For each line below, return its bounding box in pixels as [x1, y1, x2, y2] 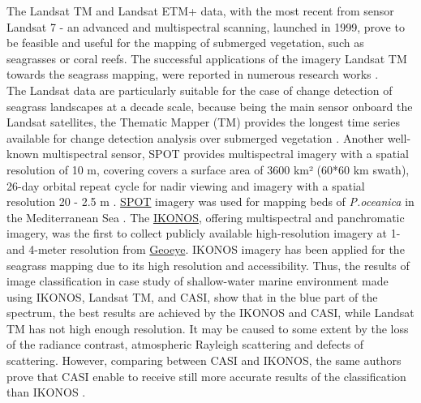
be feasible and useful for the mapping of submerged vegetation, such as [6, 34, 364, 51]
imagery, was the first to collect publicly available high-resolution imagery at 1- [6, 225, 401, 242]
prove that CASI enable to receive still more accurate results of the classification [6, 367, 406, 384]
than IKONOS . [6, 384, 86, 401]
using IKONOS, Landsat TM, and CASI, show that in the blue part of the [6, 288, 378, 305]
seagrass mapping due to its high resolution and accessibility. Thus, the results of [6, 256, 410, 273]
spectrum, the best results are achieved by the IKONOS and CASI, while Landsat [6, 304, 415, 321]
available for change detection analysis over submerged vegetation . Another [6, 129, 384, 146]
